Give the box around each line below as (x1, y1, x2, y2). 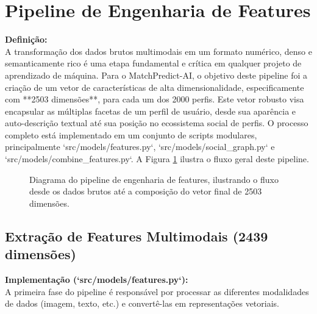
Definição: (5, 33, 48, 46)
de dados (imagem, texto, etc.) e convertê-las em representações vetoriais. (5, 297, 280, 310)
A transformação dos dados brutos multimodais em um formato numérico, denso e (5, 45, 312, 57)
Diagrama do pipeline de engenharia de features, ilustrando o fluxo (29, 173, 279, 185)
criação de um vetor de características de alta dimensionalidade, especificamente (5, 80, 304, 93)
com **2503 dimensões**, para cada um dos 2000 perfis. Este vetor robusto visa (5, 93, 304, 105)
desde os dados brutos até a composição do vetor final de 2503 (29, 185, 262, 198)
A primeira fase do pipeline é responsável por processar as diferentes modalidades (5, 285, 309, 298)
